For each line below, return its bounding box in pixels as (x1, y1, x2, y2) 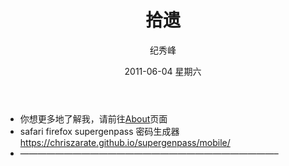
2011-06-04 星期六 (124, 65, 202, 77)
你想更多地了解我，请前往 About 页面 (19, 112, 168, 125)
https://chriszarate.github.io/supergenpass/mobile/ (19, 136, 231, 148)
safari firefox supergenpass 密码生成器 (19, 125, 180, 137)
